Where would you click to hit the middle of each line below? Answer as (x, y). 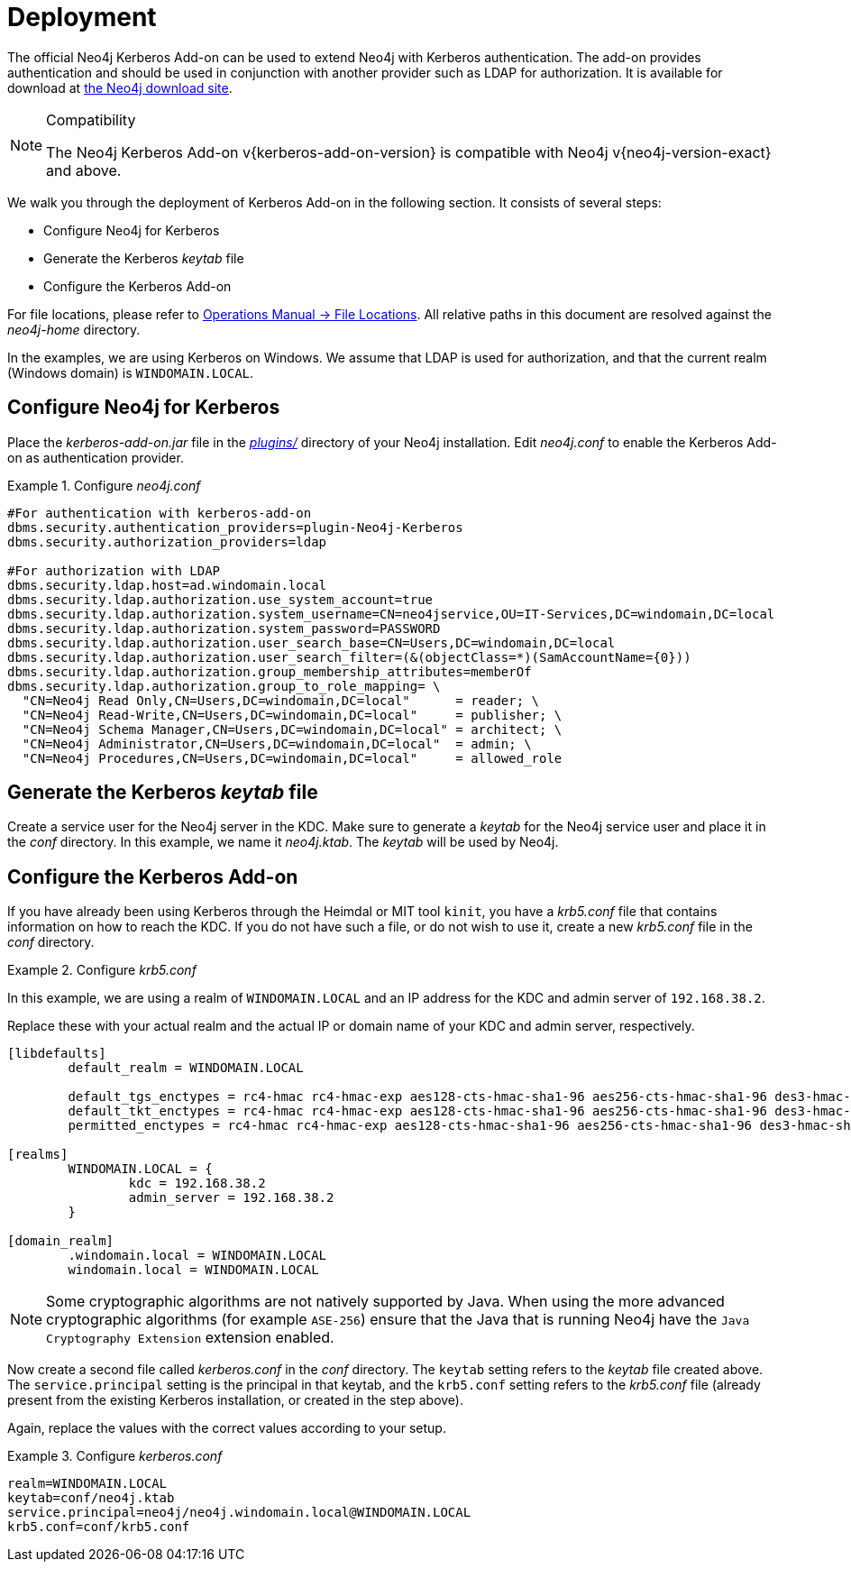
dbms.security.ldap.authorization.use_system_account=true (220, 599)
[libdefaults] (57, 1054)
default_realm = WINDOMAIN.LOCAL (186, 1068)
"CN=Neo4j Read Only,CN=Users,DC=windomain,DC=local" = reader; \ (281, 700)
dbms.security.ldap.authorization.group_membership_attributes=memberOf (270, 671)
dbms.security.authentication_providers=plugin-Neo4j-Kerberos (235, 527)
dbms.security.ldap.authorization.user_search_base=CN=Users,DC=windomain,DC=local (311, 642)
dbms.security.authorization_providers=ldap (167, 541)
